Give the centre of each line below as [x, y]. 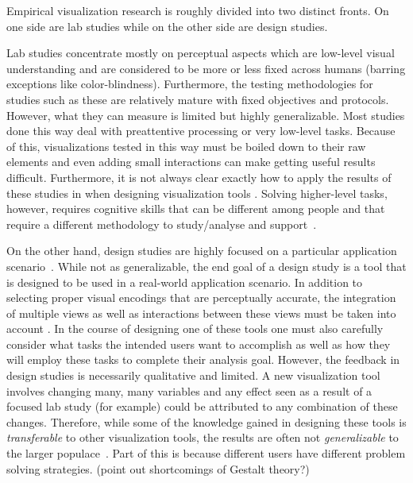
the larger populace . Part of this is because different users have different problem [206, 453]
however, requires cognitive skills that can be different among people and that [196, 209]
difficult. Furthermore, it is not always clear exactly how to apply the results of [199, 177]
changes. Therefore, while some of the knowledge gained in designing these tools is [206, 421]
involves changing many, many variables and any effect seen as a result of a [189, 390]
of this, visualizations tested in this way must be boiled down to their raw [186, 146]
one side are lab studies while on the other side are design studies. [167, 26]
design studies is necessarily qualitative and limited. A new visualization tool [193, 375]
